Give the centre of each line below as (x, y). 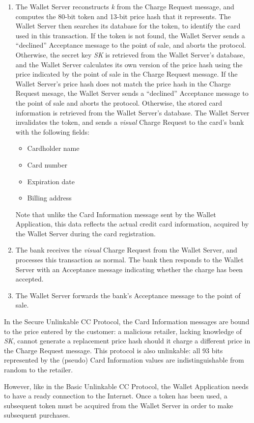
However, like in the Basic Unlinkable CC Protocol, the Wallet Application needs (126, 386)
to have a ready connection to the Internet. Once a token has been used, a (116, 396)
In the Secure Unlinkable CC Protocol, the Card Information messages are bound (127, 322)
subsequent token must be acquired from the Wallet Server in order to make (119, 405)
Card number (47, 164)
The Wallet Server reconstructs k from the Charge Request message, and (125, 6)
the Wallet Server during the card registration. (85, 233)
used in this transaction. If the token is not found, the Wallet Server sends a (130, 35)
